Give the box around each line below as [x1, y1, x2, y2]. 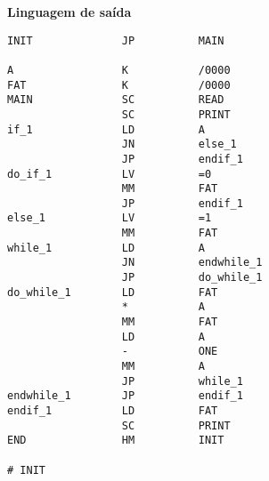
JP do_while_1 [121, 271, 263, 285]
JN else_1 [121, 138, 237, 151]
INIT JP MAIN [7, 34, 224, 47]
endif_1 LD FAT [7, 405, 218, 417]
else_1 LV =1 [7, 212, 212, 225]
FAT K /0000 [7, 78, 231, 92]
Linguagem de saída [7, 3, 132, 20]
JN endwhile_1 [121, 256, 263, 269]
